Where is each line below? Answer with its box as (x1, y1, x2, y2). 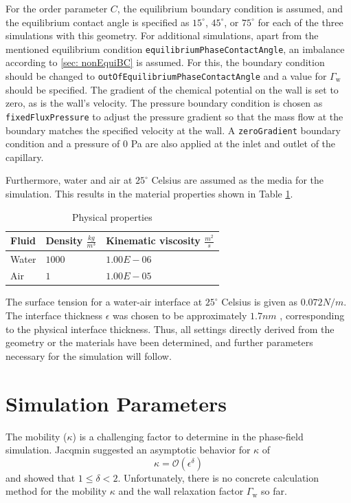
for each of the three (258, 14, 343, 29)
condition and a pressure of (5, 136, 120, 151)
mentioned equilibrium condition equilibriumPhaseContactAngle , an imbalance (5, 41, 345, 56)
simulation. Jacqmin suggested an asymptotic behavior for (5, 442, 251, 457)
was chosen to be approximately (112, 308, 247, 323)
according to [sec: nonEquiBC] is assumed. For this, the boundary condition (5, 55, 325, 69)
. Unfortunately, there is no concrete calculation (117, 470, 319, 484)
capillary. (5, 149, 44, 164)
